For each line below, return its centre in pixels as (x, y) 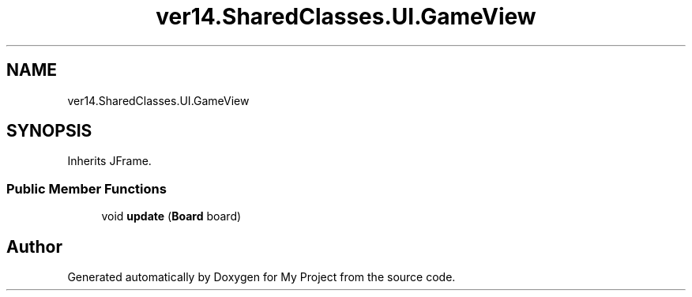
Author (34, 246)
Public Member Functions (86, 188)
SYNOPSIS (49, 131)
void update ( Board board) (171, 216)
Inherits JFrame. (109, 161)
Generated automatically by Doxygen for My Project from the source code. (261, 277)
